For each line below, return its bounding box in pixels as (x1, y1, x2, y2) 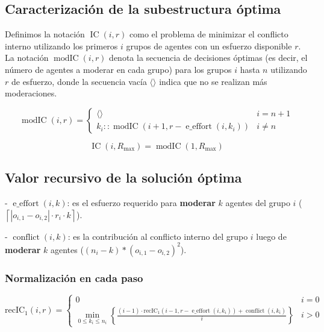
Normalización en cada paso (5, 270, 143, 285)
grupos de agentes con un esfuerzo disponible (126, 39, 292, 52)
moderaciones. (5, 87, 57, 99)
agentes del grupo (225, 196, 290, 208)
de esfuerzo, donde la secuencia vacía (11, 75, 147, 87)
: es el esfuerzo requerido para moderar (67, 196, 216, 208)
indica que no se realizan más (159, 75, 267, 87)
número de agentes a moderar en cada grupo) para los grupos (5, 63, 232, 75)
